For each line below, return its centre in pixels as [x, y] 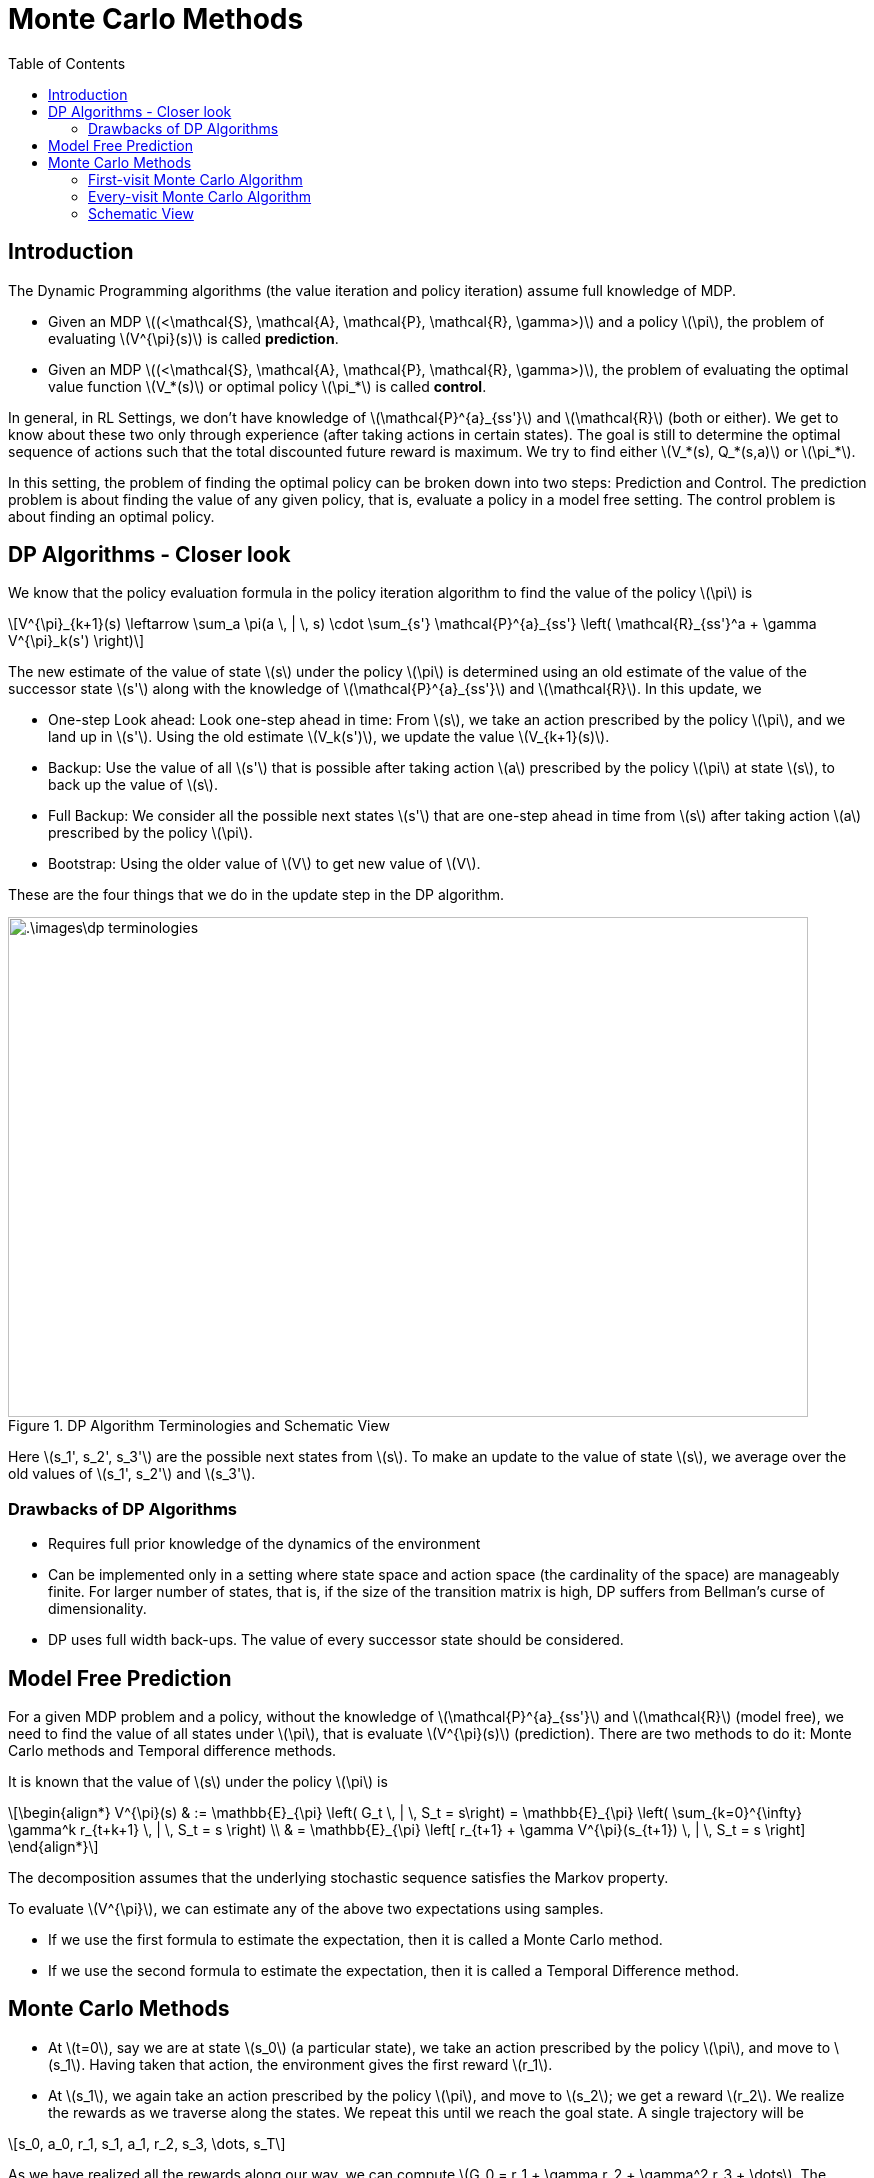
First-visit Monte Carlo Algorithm [195, 179]
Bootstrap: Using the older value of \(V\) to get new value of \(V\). [264, 864]
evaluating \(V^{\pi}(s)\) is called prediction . [193, 338]
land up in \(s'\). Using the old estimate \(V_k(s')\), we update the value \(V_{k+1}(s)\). [329, 737]
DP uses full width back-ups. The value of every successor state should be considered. [336, 1640]
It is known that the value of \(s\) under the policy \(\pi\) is [198, 1782]
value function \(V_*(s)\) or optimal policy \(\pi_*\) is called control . [267, 386]
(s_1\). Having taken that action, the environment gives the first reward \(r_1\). [300, 2064]
